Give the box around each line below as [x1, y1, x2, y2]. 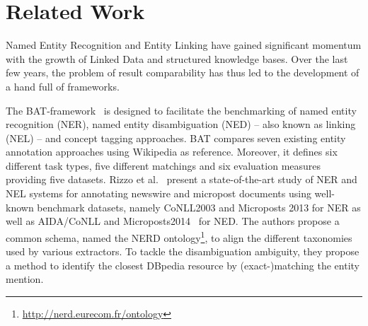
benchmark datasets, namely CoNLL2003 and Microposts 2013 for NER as [37, 199, 361, 214]
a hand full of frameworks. [6, 78, 120, 93]
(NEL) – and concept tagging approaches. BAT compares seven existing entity [6, 130, 346, 145]
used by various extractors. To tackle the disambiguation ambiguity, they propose [6, 244, 360, 259]
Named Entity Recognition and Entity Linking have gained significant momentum [6, 37, 362, 52]
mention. [6, 272, 44, 286]
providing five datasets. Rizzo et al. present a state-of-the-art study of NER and [6, 172, 357, 187]
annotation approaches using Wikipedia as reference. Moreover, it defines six [6, 144, 338, 159]
